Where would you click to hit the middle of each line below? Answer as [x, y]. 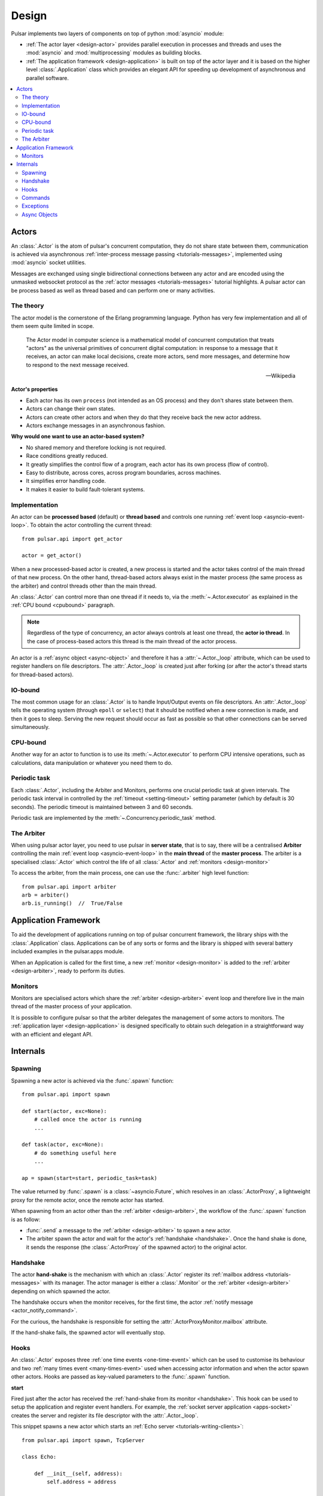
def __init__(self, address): [78, 1474]
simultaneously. [31, 727]
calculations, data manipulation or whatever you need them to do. [92, 762]
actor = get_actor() [52, 556]
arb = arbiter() [45, 895]
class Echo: [39, 1457]
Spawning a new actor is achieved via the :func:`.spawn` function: [92, 1081]
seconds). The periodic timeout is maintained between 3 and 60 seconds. [102, 807]
